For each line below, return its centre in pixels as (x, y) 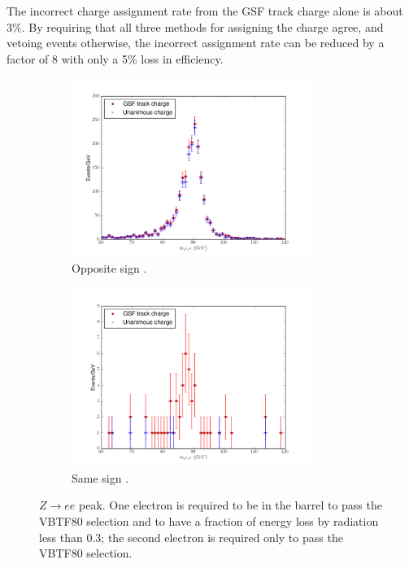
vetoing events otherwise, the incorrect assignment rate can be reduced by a (196, 43)
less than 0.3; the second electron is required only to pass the (191, 537)
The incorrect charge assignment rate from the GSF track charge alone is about (205, 11)
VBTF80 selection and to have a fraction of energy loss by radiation (209, 520)
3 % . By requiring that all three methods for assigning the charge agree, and (195, 26)
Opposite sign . (109, 268)
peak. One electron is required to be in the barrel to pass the (231, 505)
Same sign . (100, 477)
